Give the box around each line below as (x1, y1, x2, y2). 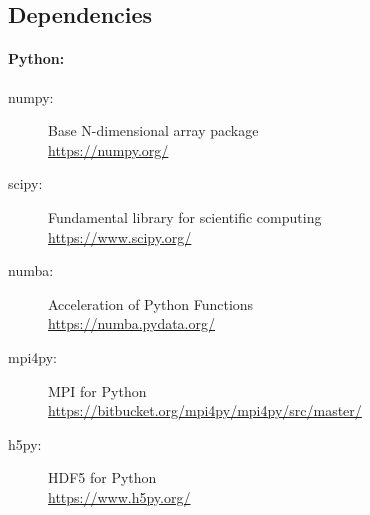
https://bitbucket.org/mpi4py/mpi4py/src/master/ (48, 400, 362, 421)
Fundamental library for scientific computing (48, 206, 322, 227)
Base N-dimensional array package (48, 120, 259, 141)
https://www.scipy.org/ (48, 226, 192, 247)
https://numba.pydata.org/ (48, 313, 215, 334)
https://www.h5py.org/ (48, 486, 191, 507)
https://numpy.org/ (48, 139, 169, 160)
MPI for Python (48, 380, 147, 401)
